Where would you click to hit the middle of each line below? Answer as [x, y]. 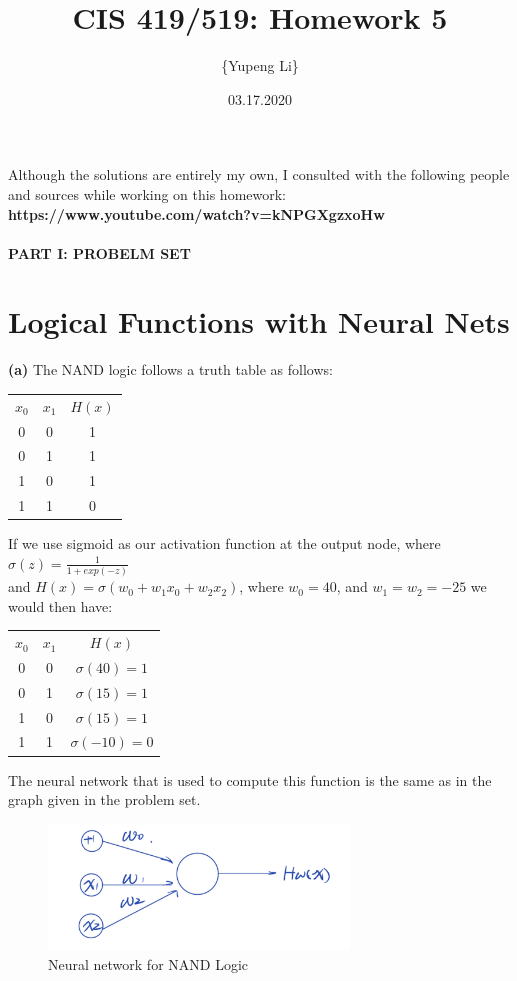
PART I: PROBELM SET [99, 252]
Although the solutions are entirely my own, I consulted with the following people [259, 174]
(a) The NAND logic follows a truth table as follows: [170, 369]
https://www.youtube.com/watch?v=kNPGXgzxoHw [196, 213]
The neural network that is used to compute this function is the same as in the [250, 779]
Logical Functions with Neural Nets [259, 321]
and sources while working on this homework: [147, 193]
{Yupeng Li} [260, 65]
